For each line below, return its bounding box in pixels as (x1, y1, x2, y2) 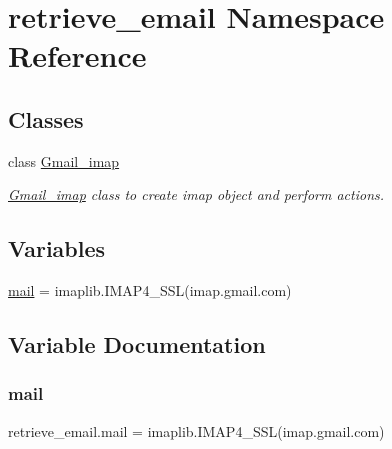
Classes (8, 103, 84, 134)
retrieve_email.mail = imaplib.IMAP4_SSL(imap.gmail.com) (8, 420, 385, 441)
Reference (8, 35, 147, 76)
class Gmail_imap (8, 150, 120, 171)
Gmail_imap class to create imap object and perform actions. (8, 184, 385, 205)
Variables (8, 233, 106, 264)
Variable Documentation (8, 329, 266, 360)
